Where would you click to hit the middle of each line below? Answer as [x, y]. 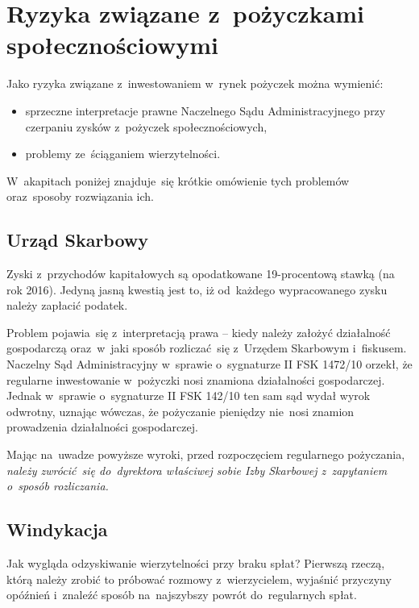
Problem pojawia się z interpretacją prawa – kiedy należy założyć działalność [199, 332]
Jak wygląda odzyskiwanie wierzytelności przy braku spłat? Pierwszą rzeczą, [196, 563]
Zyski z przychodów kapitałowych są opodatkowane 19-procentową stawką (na [201, 274]
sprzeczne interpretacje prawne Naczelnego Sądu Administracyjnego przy [205, 110]
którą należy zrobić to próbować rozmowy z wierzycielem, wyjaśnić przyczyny [199, 579]
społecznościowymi [112, 45]
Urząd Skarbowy [78, 240]
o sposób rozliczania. [58, 486]
